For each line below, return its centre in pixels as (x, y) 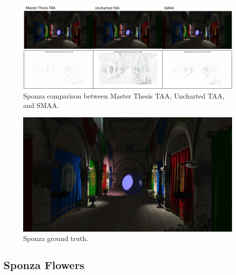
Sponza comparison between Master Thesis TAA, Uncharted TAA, (124, 95)
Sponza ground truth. (56, 238)
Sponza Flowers (44, 265)
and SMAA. (41, 105)
